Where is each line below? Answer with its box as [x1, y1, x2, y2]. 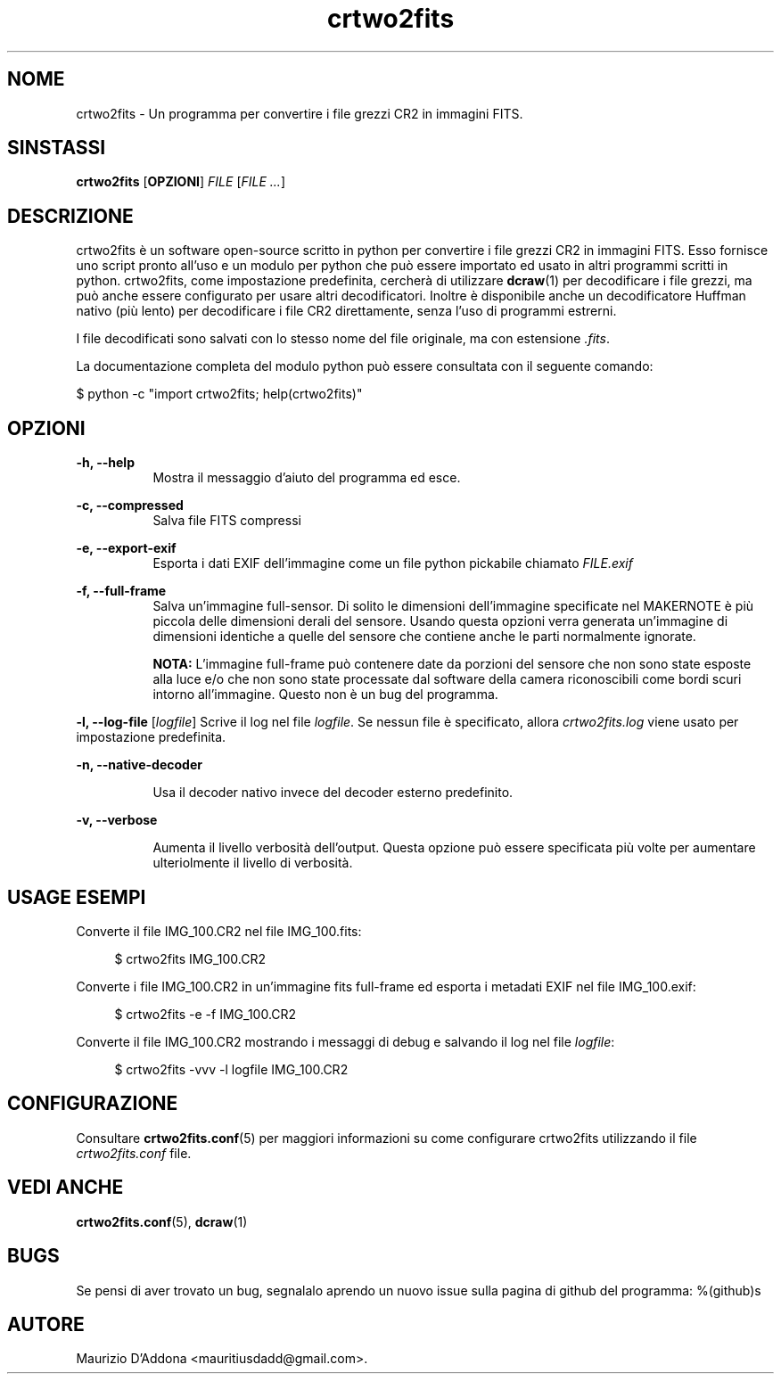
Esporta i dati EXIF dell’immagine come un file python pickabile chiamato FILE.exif [152, 555, 633, 571]
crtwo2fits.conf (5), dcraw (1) [76, 1213, 248, 1229]
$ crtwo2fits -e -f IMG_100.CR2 [114, 1006, 297, 1022]
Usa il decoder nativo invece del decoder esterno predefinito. [152, 785, 514, 801]
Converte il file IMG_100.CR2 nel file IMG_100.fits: [76, 923, 362, 939]
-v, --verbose [76, 812, 158, 828]
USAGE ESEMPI [7, 885, 146, 908]
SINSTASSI [7, 136, 106, 160]
